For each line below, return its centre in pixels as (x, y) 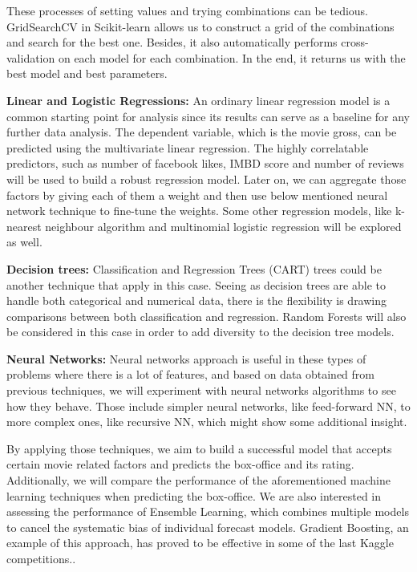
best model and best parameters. (87, 73)
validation (31, 57)
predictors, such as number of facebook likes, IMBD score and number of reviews (205, 163)
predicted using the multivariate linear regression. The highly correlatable (188, 147)
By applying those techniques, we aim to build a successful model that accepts (199, 448)
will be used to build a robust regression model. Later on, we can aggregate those (206, 178)
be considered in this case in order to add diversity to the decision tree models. (200, 332)
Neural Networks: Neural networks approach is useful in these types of (186, 358)
